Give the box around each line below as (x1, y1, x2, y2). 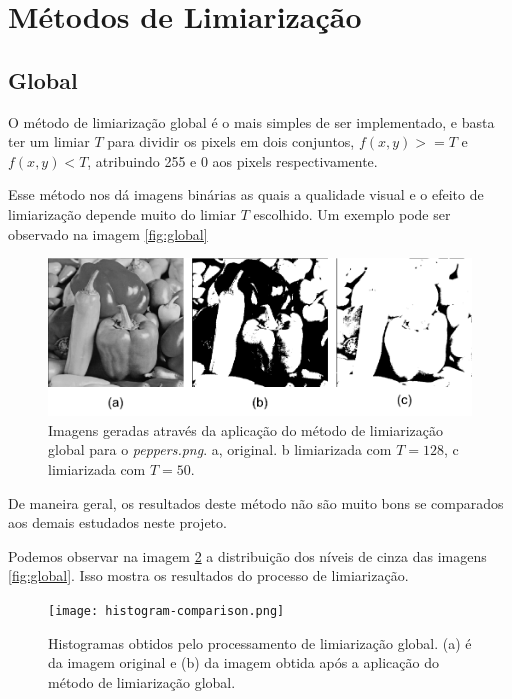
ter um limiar (8, 131, 90, 152)
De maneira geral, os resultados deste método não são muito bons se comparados (8, 492, 504, 513)
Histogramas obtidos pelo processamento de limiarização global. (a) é (48, 632, 472, 653)
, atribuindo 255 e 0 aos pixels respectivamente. (87, 150, 378, 171)
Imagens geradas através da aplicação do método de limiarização (48, 419, 444, 440)
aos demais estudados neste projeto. (8, 512, 227, 533)
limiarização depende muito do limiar (8, 203, 236, 224)
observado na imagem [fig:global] (8, 223, 208, 244)
